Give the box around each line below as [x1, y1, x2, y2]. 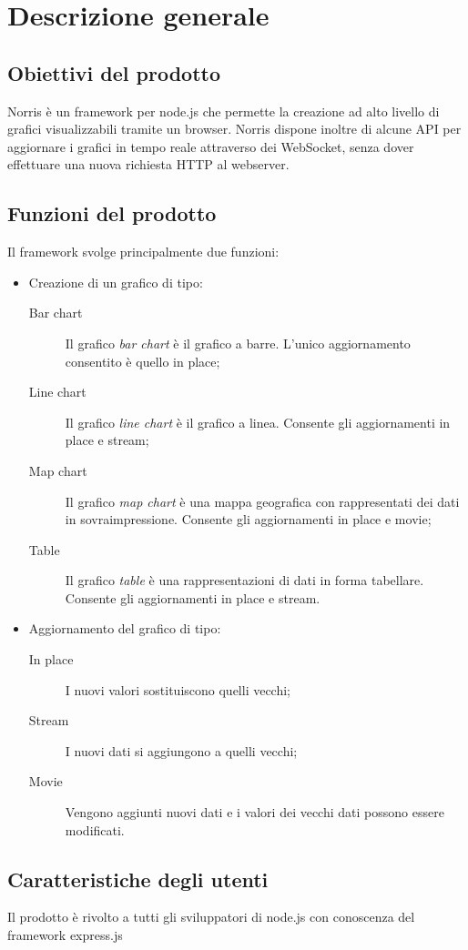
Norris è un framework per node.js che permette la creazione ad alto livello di [7, 101, 440, 120]
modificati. [65, 820, 125, 839]
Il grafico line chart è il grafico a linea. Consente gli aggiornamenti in [65, 412, 451, 431]
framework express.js [7, 925, 123, 945]
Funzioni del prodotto [7, 199, 217, 227]
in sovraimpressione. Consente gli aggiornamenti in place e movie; [65, 510, 432, 529]
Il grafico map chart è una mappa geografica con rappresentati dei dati [65, 491, 460, 510]
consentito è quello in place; [65, 351, 220, 370]
